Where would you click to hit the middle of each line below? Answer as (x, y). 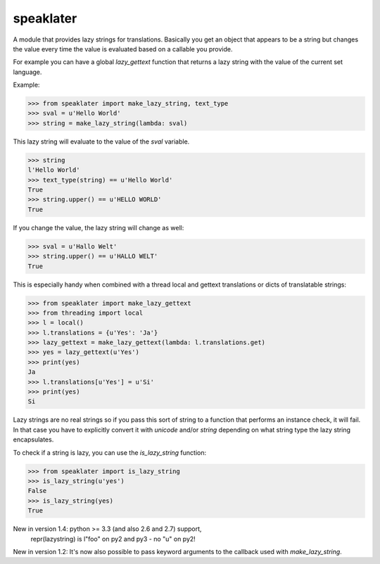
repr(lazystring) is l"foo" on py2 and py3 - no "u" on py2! (113, 539)
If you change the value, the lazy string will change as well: (99, 227)
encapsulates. (33, 439)
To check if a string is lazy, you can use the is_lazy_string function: (110, 452)
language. (27, 72)
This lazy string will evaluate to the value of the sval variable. (101, 142)
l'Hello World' (54, 170)
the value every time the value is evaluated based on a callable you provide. (123, 49)
